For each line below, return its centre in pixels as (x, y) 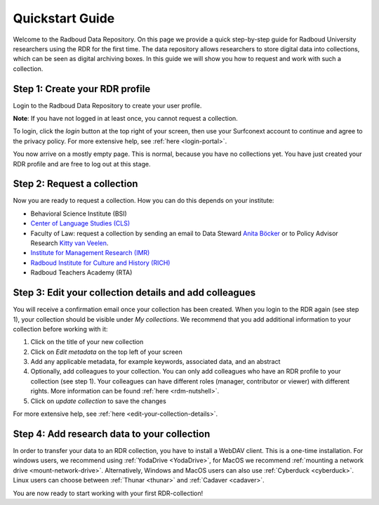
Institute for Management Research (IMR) (90, 253)
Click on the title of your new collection (87, 342)
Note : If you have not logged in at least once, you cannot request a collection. (125, 119)
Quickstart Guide (64, 18)
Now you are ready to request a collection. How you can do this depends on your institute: (144, 201)
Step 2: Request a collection (75, 184)
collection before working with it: (60, 329)
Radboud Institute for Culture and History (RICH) (100, 263)
